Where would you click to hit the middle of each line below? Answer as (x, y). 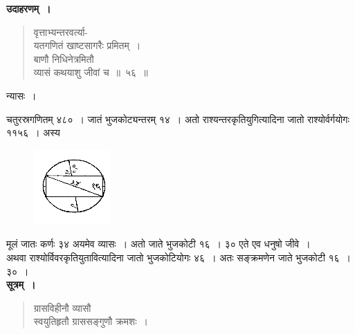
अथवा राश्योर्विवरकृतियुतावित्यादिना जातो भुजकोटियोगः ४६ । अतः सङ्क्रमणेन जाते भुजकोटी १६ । (179, 257)
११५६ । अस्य (33, 132)
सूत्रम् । (21, 285)
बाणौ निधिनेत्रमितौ (64, 58)
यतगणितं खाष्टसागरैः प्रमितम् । (87, 45)
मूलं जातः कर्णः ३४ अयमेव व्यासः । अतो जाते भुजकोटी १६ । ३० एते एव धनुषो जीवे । (158, 244)
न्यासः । (21, 95)
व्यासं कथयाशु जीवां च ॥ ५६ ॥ (91, 72)
